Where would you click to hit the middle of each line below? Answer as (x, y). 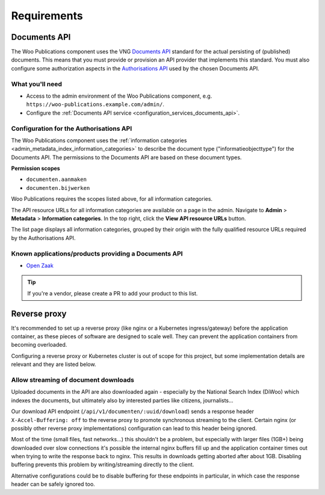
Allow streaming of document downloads (73, 380)
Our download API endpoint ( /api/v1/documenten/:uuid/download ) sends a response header (132, 411)
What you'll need (37, 84)
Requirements (47, 16)
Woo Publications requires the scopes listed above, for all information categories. (112, 199)
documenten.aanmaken (57, 180)
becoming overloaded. (39, 345)
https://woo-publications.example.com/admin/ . (95, 104)
